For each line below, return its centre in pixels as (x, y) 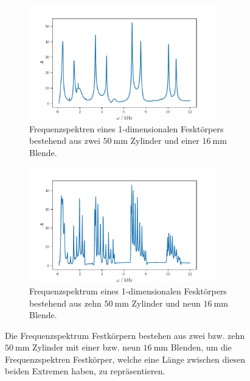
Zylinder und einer (165, 141)
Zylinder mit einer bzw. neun (86, 347)
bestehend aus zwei (65, 141)
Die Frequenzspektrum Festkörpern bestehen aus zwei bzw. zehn (125, 335)
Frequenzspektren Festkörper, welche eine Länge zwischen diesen (125, 359)
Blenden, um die (201, 347)
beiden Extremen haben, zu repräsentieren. (85, 371)
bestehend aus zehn (65, 303)
